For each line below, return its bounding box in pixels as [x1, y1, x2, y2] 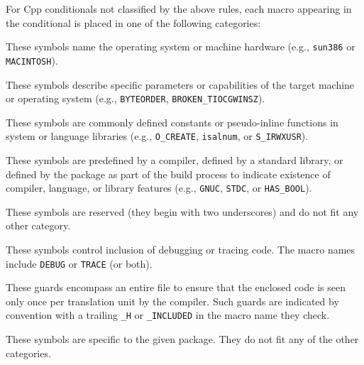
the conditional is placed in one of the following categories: [6, 15, 261, 30]
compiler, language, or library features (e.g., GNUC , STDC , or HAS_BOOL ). [6, 180, 312, 195]
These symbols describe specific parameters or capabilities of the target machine [6, 77, 355, 92]
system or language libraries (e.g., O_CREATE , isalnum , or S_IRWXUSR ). [6, 129, 309, 143]
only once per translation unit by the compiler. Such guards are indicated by [6, 293, 339, 308]
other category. [6, 218, 71, 233]
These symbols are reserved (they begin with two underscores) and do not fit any [6, 204, 359, 219]
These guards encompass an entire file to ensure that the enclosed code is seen [6, 280, 346, 295]
